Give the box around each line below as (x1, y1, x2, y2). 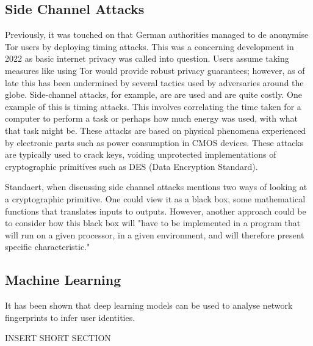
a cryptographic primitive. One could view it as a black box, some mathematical (5, 192, 306, 205)
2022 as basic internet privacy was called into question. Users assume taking (5, 52, 289, 65)
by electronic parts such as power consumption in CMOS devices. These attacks (5, 136, 304, 149)
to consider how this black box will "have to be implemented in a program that (5, 216, 301, 229)
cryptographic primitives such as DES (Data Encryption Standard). (5, 160, 258, 172)
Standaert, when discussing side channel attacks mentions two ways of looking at (5, 180, 308, 193)
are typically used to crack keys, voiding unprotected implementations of (5, 148, 276, 161)
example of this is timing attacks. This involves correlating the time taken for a (5, 100, 301, 112)
